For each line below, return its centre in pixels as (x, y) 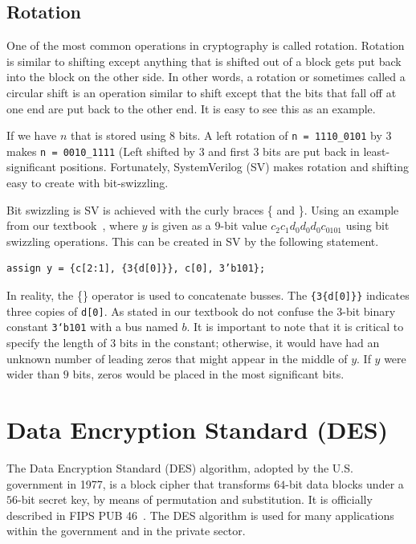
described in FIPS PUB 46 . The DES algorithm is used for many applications (200, 515)
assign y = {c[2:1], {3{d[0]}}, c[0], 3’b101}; (136, 269)
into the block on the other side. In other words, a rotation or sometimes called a (206, 77)
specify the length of (57, 343)
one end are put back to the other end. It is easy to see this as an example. (191, 108)
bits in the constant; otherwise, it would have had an (249, 343)
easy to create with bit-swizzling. (88, 183)
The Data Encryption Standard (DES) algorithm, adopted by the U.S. (180, 467)
